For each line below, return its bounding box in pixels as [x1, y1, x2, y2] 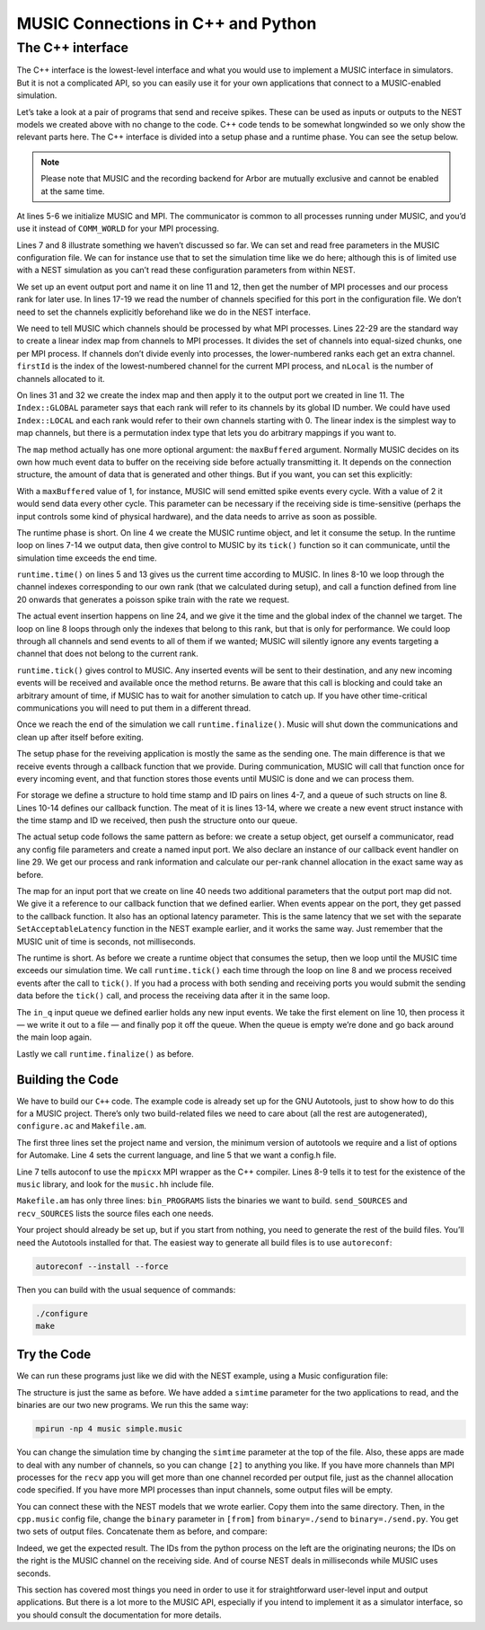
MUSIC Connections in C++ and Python [16, 13, 317, 33]
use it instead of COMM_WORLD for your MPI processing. [16, 223, 219, 234]
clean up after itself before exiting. [16, 731, 144, 742]
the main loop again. [16, 1032, 93, 1042]
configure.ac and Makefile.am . [16, 1121, 147, 1131]
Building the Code [16, 1072, 119, 1087]
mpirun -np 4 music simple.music [35, 1424, 183, 1434]
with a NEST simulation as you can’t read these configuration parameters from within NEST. [16, 265, 357, 276]
